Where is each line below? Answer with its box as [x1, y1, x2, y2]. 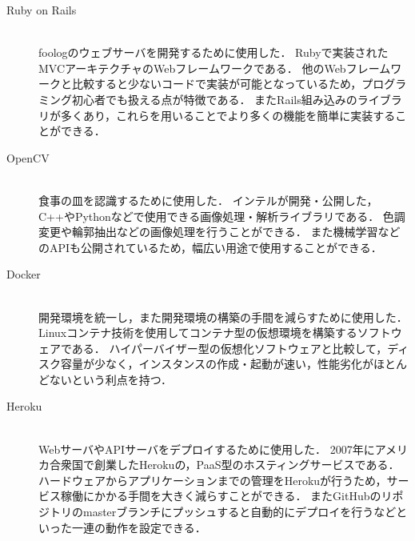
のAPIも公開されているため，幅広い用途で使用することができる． [38, 238, 382, 255]
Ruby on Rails [6, 2, 77, 18]
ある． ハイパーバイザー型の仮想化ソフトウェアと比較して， [71, 339, 388, 356]
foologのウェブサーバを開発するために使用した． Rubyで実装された [38, 44, 389, 61]
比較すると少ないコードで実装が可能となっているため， [71, 75, 362, 92]
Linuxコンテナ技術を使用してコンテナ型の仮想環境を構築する [38, 324, 357, 341]
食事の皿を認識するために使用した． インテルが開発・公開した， [38, 191, 378, 208]
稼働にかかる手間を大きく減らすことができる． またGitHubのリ [60, 487, 393, 504]
